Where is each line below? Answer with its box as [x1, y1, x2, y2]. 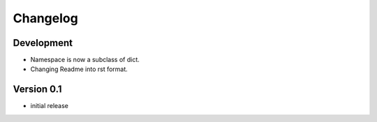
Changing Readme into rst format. [30, 65, 128, 73]
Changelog [13, 10, 78, 26]
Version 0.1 [13, 84, 62, 96]
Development [13, 37, 73, 49]
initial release [30, 102, 69, 110]
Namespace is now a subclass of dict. [30, 56, 140, 64]
